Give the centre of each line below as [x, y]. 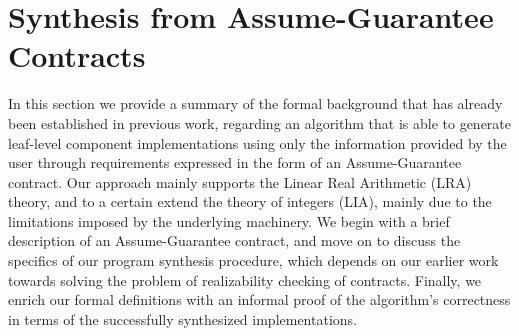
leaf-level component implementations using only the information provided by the [257, 142]
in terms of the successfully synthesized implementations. [182, 318]
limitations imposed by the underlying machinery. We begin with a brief [229, 220]
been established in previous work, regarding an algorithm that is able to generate [260, 122]
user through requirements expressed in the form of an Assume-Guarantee [235, 162]
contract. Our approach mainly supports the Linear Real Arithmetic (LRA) [240, 181]
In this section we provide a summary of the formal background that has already [255, 103]
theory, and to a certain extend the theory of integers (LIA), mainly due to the [250, 201]
